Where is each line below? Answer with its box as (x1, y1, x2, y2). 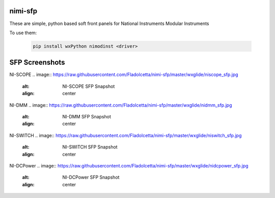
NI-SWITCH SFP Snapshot (62, 144, 118, 150)
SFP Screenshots (9, 58, 65, 67)
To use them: (9, 30, 37, 36)
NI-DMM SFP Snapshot (62, 113, 112, 119)
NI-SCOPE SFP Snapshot (62, 83, 115, 89)
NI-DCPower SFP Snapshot (62, 174, 120, 181)
